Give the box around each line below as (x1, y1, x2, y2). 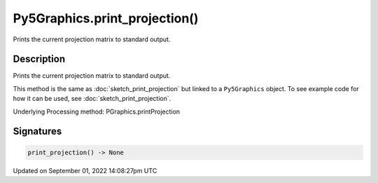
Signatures (13, 126, 62, 137)
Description (13, 53, 66, 65)
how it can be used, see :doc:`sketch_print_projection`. (13, 95, 171, 103)
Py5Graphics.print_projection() (13, 11, 199, 26)
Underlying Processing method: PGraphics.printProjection (13, 107, 181, 116)
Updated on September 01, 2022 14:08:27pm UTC (13, 166, 157, 175)
